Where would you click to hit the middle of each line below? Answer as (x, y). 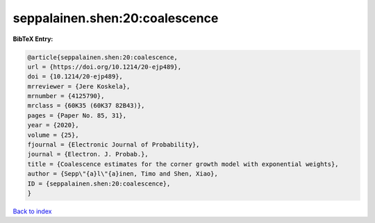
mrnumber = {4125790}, (66, 96)
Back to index (32, 211)
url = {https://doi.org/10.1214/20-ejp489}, (105, 67)
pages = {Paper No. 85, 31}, (77, 115)
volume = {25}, (53, 135)
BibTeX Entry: (33, 39)
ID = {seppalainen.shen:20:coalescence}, (99, 183)
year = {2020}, (53, 125)
